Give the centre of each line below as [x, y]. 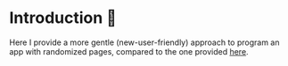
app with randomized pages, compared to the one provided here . [129, 51]
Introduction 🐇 [63, 18]
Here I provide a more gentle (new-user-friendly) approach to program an [144, 42]
